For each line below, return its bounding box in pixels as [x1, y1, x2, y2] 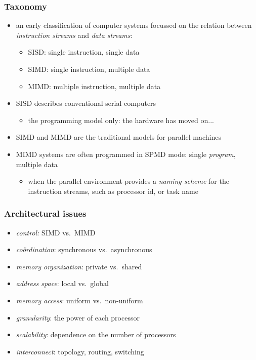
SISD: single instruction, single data [28, 47, 140, 57]
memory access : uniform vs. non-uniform [16, 295, 143, 305]
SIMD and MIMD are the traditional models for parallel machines [16, 132, 221, 142]
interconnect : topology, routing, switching [16, 346, 144, 356]
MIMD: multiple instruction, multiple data [28, 81, 161, 91]
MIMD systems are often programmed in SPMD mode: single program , [16, 148, 236, 159]
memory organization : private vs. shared [16, 261, 142, 271]
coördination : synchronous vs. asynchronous [16, 244, 152, 255]
